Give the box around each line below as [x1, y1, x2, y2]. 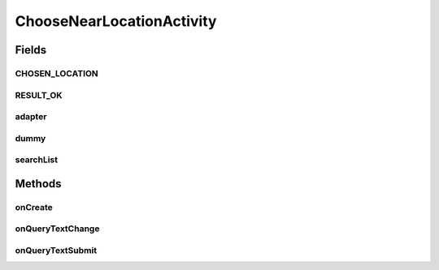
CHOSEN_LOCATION [15, 67, 99, 79]
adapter [15, 111, 47, 122]
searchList [15, 154, 59, 165]
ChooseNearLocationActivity [15, 12, 217, 30]
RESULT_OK [15, 89, 63, 101]
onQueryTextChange [15, 223, 100, 234]
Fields [15, 43, 47, 57]
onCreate [15, 201, 53, 212]
